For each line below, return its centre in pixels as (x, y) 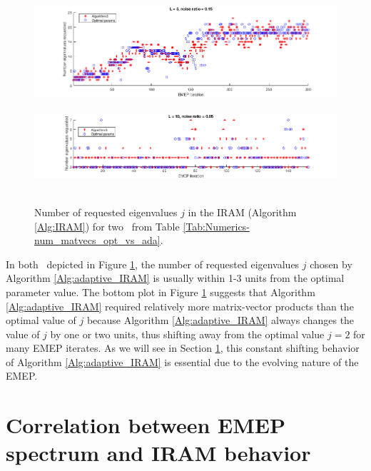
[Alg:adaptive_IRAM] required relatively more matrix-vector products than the (180, 306)
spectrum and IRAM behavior (158, 453)
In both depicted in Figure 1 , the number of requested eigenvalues (153, 264)
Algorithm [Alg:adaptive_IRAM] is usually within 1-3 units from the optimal (175, 278)
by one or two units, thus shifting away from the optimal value (187, 334)
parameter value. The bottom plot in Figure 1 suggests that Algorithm (161, 292)
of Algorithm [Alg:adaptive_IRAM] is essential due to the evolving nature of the (182, 361)
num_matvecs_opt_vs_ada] (97, 240)
